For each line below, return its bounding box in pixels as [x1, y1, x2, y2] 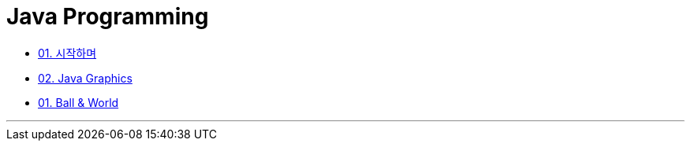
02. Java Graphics [38, 71, 133, 85]
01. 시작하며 [38, 46, 97, 60]
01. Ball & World [38, 95, 119, 109]
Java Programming [6, 3, 209, 30]
